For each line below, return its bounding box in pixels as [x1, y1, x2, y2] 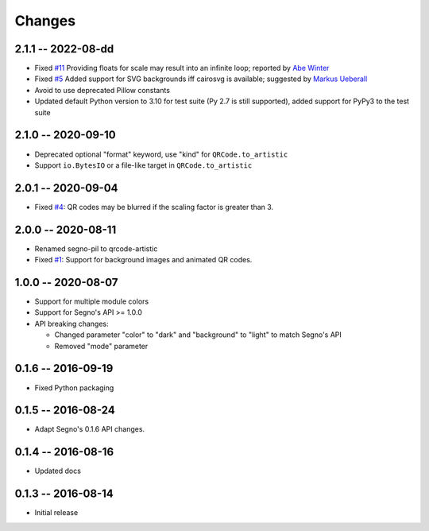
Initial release [34, 508, 79, 517]
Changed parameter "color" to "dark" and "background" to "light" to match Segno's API [54, 330, 342, 339]
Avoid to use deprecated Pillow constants [34, 85, 171, 95]
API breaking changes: [34, 319, 109, 328]
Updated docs [34, 466, 81, 476]
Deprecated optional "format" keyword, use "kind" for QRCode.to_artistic [34, 149, 288, 159]
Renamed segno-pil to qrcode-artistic [34, 243, 158, 254]
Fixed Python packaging [34, 382, 114, 393]
